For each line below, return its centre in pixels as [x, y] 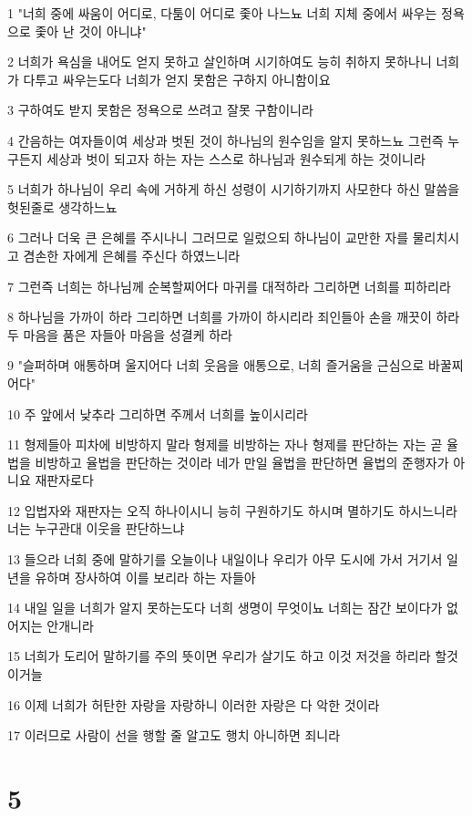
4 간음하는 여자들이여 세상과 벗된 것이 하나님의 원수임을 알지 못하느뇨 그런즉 [226, 140]
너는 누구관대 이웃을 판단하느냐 [96, 528]
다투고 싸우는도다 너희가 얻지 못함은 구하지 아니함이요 [177, 79]
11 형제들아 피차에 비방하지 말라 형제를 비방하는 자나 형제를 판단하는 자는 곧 [225, 444]
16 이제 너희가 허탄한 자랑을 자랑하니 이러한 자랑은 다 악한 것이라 [194, 704]
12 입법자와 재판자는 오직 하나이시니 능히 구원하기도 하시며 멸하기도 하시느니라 [232, 510]
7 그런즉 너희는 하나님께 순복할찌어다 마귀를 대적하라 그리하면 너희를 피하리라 [229, 286]
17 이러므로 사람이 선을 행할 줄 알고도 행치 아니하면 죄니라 [174, 735]
